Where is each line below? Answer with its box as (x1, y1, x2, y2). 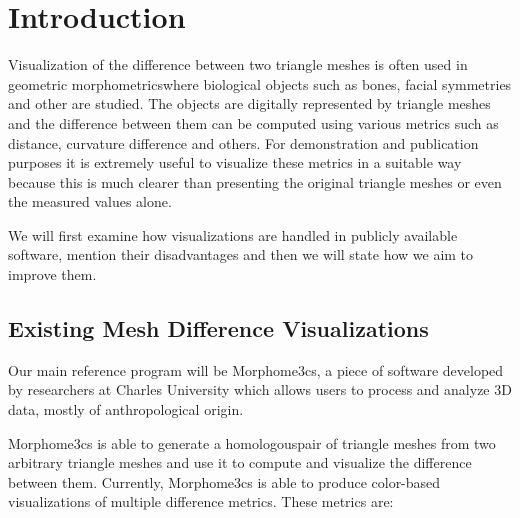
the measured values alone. (8, 191, 172, 212)
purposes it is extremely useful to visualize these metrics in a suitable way (8, 152, 462, 173)
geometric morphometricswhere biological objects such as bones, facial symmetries (8, 73, 512, 94)
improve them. (8, 264, 97, 285)
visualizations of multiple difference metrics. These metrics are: (8, 491, 394, 512)
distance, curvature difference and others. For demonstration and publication (8, 132, 479, 153)
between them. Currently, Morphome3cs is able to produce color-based (8, 471, 441, 492)
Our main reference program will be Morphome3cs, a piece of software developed (8, 359, 504, 380)
